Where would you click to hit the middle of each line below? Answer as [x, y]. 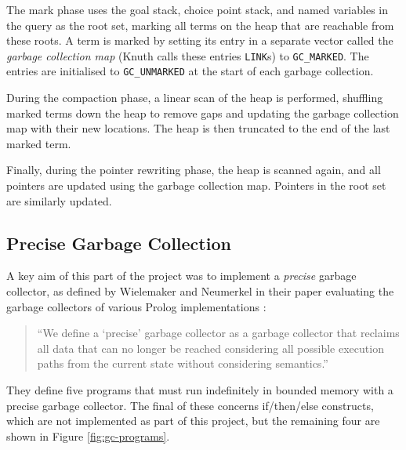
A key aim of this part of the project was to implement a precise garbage [181, 276]
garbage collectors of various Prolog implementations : [136, 306]
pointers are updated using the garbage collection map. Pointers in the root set [196, 185]
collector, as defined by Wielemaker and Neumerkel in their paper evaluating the [200, 291]
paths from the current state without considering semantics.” [183, 363]
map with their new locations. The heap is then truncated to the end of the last [198, 128]
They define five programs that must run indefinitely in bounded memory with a [200, 390]
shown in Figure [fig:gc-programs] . [88, 435]
